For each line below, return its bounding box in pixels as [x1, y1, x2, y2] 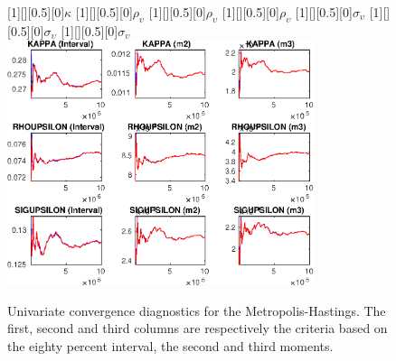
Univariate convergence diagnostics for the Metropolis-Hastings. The [7, 301, 386, 319]
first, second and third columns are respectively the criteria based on [7, 319, 388, 338]
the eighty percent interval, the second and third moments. [7, 337, 334, 355]
